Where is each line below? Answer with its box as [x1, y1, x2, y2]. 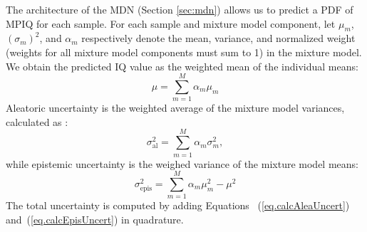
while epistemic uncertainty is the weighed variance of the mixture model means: [6, 156, 358, 171]
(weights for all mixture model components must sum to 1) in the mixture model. [6, 44, 362, 59]
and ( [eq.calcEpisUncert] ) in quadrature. [6, 211, 184, 226]
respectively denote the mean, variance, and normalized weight [81, 31, 356, 46]
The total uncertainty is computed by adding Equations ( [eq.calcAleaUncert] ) [6, 198, 350, 213]
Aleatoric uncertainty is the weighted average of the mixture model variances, [6, 100, 345, 115]
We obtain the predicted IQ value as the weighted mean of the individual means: [6, 58, 358, 73]
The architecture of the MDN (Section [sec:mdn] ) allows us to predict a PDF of [6, 2, 353, 16]
